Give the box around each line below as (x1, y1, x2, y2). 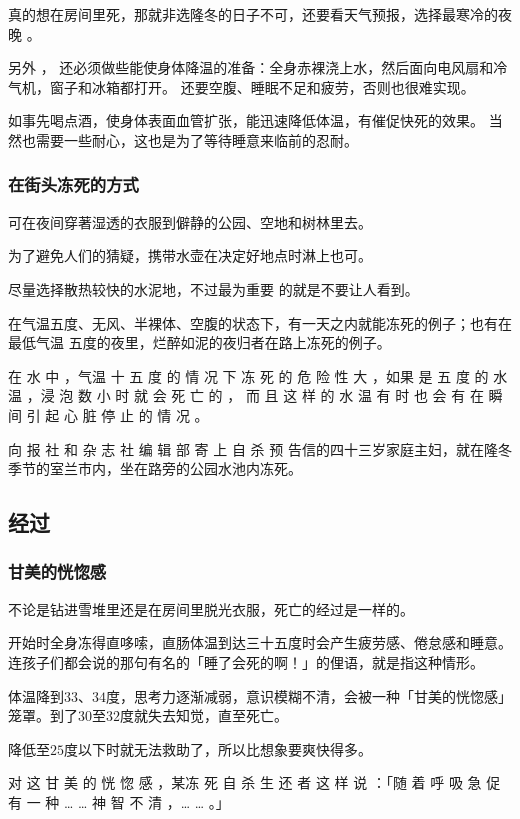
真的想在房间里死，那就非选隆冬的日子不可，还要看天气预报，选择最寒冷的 (8, 4, 498, 24)
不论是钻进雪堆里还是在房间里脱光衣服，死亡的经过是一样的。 (8, 598, 414, 619)
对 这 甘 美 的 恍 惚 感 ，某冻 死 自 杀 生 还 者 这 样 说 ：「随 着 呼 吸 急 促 (8, 772, 501, 793)
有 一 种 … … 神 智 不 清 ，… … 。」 (8, 791, 230, 812)
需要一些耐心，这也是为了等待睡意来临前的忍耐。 (35, 129, 358, 150)
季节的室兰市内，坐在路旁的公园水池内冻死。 (8, 458, 302, 479)
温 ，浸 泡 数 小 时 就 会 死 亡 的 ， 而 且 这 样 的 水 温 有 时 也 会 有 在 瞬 (8, 385, 503, 406)
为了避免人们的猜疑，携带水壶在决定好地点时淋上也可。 (8, 245, 372, 266)
